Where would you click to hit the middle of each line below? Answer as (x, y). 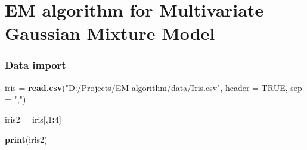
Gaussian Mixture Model (110, 33)
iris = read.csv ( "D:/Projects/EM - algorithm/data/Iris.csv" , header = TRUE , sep (153, 87)
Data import (35, 65)
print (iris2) (26, 139)
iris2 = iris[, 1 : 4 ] (33, 119)
